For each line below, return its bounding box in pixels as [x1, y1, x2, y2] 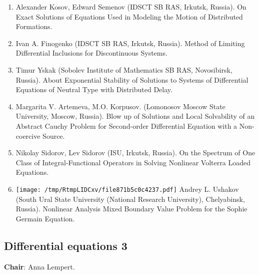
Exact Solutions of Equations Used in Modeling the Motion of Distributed [15, 11, 243, 22]
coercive [15, 130, 40, 141]
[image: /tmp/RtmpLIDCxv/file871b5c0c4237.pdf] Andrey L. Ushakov [15, 183, 239, 194]
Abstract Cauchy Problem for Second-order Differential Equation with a [15, 120, 237, 131]
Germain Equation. [15, 213, 75, 223]
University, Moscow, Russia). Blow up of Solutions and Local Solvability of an [15, 111, 255, 121]
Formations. [15, 21, 52, 32]
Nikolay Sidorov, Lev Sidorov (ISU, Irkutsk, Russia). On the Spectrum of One [15, 147, 255, 158]
